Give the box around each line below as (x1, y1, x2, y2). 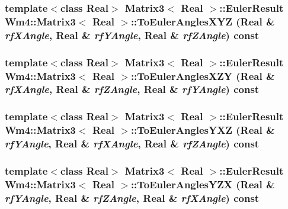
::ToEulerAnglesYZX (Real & (130, 176, 275, 191)
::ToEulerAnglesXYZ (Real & (130, 14, 275, 28)
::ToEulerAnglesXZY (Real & (130, 68, 275, 83)
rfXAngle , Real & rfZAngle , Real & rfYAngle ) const (5, 82, 260, 97)
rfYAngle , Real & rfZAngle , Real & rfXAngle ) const (5, 190, 260, 205)
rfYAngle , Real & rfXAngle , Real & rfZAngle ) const (5, 136, 260, 151)
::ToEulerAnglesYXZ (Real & (130, 123, 275, 137)
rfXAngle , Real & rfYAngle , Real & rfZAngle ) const (5, 27, 260, 42)
